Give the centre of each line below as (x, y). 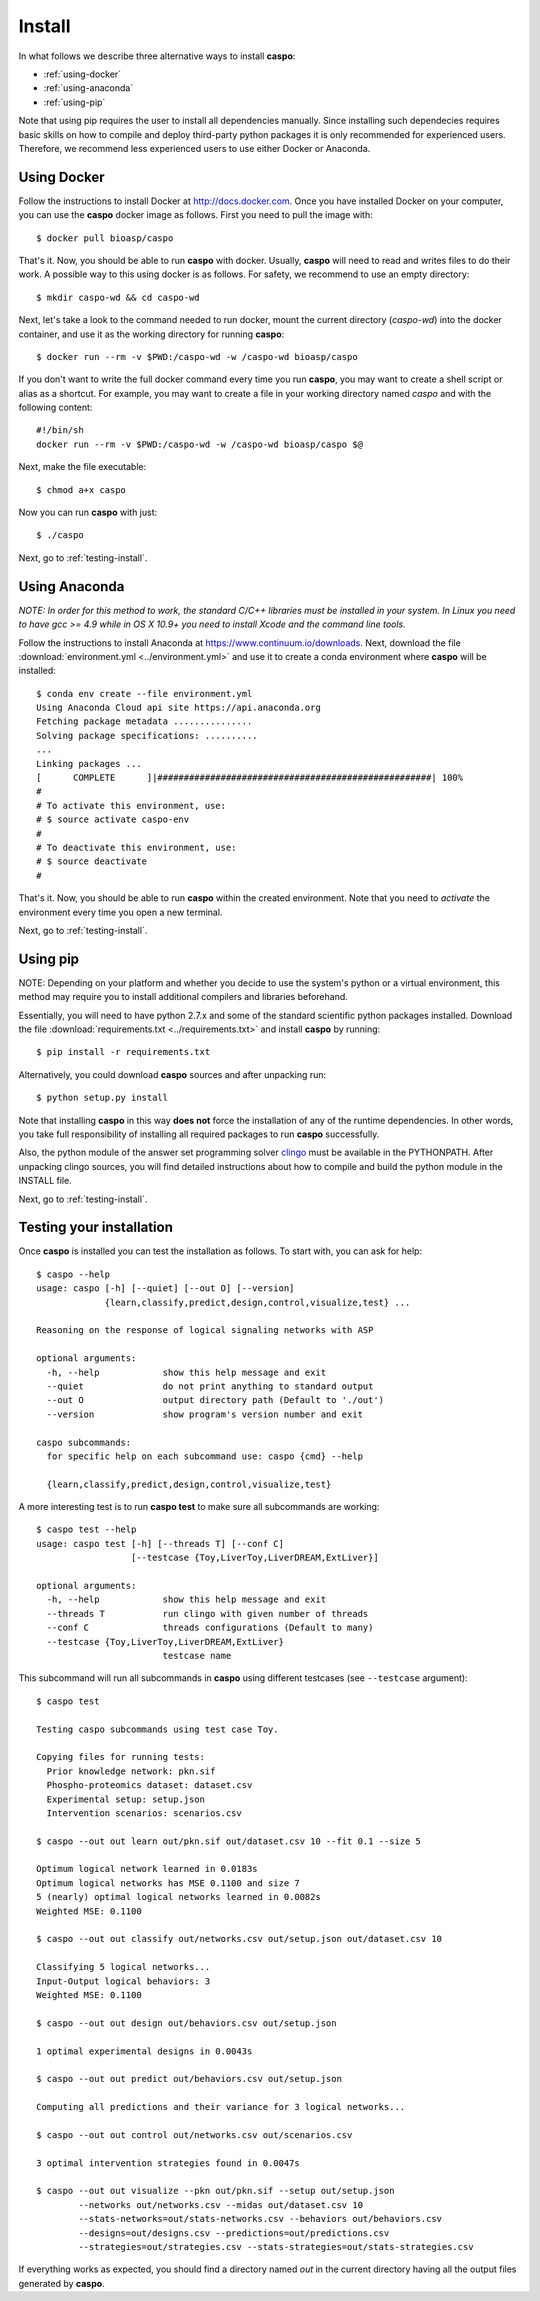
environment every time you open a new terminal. (120, 912)
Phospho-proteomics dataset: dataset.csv (149, 1785)
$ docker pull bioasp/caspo (105, 238)
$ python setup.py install (102, 1098)
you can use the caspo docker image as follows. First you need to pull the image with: (196, 215)
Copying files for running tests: (120, 1757)
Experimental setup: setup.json (125, 1799)
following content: (55, 407)
